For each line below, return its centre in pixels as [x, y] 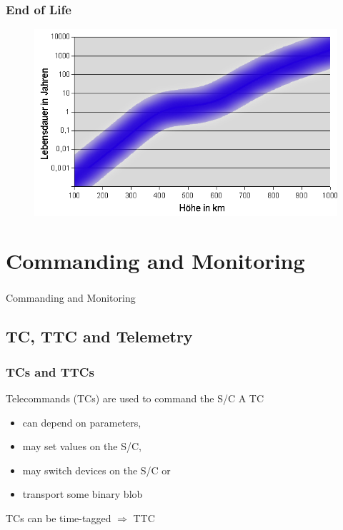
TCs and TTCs [50, 371]
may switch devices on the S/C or [96, 470]
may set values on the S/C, [82, 446]
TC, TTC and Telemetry [99, 336]
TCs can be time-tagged [59, 518]
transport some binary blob [83, 494]
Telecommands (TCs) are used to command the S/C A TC [135, 398]
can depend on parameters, [82, 422]
